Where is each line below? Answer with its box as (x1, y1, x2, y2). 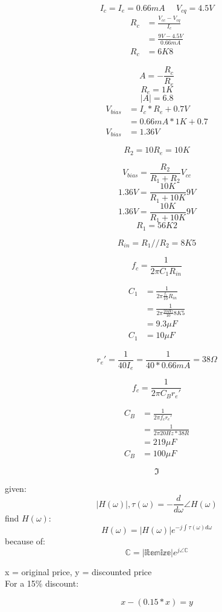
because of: (5, 535, 45, 547)
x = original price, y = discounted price (5, 565, 152, 578)
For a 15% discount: (5, 577, 79, 590)
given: (5, 482, 27, 495)
